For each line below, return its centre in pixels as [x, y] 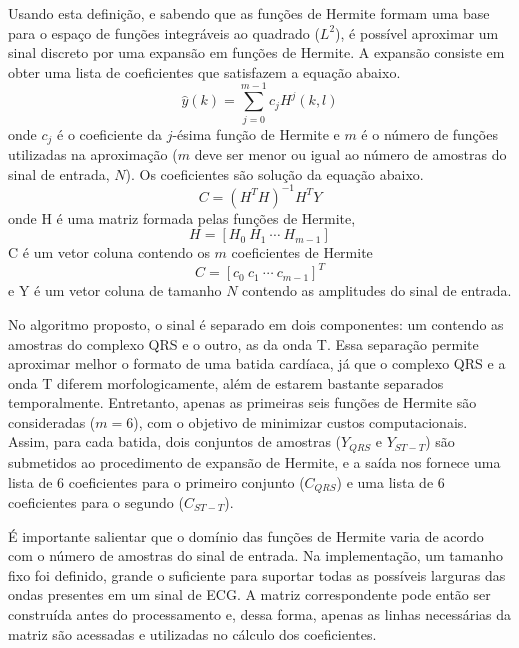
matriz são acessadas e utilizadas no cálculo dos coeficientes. [192, 633]
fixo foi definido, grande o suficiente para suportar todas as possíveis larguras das [257, 574]
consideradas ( [52, 421]
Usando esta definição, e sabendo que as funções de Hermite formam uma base [249, 13]
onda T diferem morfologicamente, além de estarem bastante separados [226, 382]
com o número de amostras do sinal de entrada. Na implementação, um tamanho [255, 555]
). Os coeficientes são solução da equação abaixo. [274, 173]
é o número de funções [429, 133]
